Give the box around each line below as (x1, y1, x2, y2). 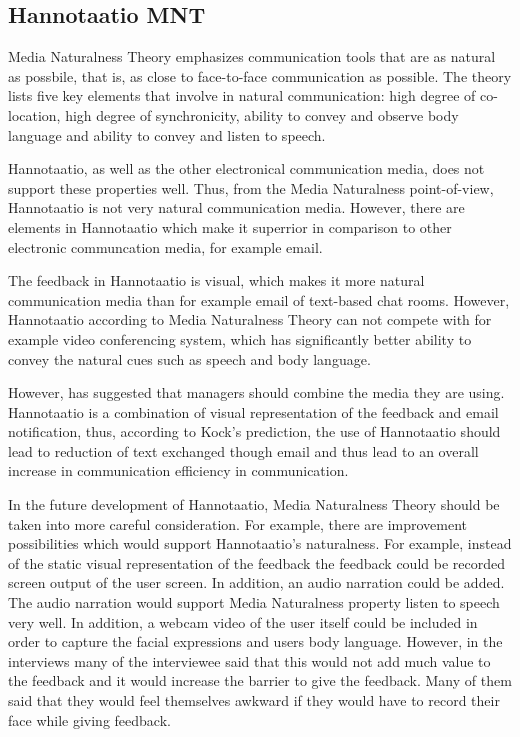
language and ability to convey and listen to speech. (8, 124, 326, 145)
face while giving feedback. (8, 709, 171, 730)
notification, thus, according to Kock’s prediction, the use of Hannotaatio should (8, 421, 501, 442)
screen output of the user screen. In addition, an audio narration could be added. (8, 572, 505, 593)
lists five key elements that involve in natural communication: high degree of (8, 85, 476, 106)
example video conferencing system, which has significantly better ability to (8, 328, 472, 349)
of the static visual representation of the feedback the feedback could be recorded (8, 552, 505, 573)
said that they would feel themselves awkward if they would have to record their (8, 690, 500, 711)
